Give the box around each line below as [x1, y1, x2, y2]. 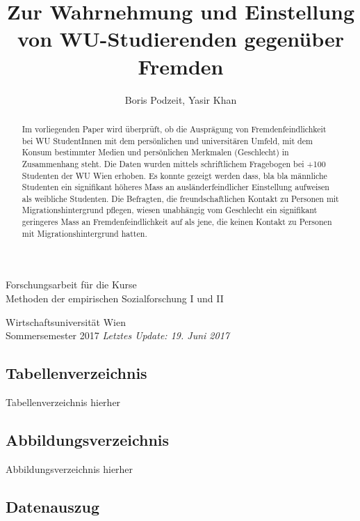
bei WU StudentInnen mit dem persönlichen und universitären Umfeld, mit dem [22, 134, 313, 146]
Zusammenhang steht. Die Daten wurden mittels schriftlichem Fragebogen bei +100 [22, 157, 326, 169]
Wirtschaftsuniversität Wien [6, 314, 126, 329]
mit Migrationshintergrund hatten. [22, 227, 147, 239]
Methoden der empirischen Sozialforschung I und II [6, 291, 224, 306]
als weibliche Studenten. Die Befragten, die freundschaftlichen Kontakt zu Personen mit [22, 192, 339, 204]
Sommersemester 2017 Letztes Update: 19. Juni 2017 [6, 328, 229, 343]
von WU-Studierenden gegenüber [17, 24, 345, 53]
